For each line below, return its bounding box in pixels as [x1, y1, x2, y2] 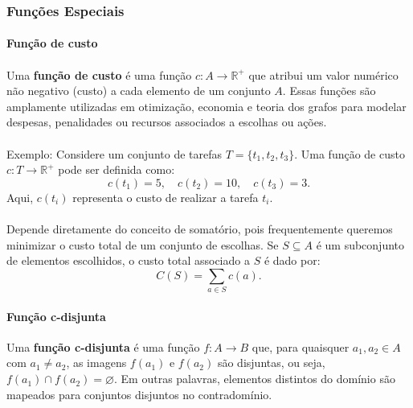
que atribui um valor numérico [248, 66, 399, 83]
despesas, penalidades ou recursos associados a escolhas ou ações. [6, 113, 327, 130]
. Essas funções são [282, 82, 376, 99]
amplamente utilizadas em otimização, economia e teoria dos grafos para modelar [6, 97, 407, 114]
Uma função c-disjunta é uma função [6, 338, 200, 355]
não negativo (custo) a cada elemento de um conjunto [6, 82, 271, 99]
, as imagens [66, 354, 127, 371]
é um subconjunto [316, 236, 405, 253]
